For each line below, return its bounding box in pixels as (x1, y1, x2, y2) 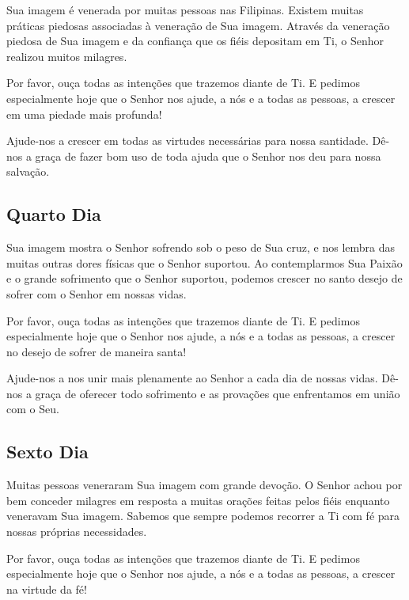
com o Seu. (6, 401, 59, 417)
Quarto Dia (6, 202, 101, 226)
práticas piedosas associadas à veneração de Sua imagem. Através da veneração (6, 17, 390, 33)
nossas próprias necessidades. (6, 523, 147, 540)
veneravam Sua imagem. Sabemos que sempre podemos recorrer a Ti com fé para (6, 507, 400, 524)
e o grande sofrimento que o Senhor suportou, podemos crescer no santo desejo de (6, 270, 403, 287)
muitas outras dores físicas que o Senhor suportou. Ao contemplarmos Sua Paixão (6, 254, 403, 271)
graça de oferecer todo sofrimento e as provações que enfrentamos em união (35, 385, 400, 401)
